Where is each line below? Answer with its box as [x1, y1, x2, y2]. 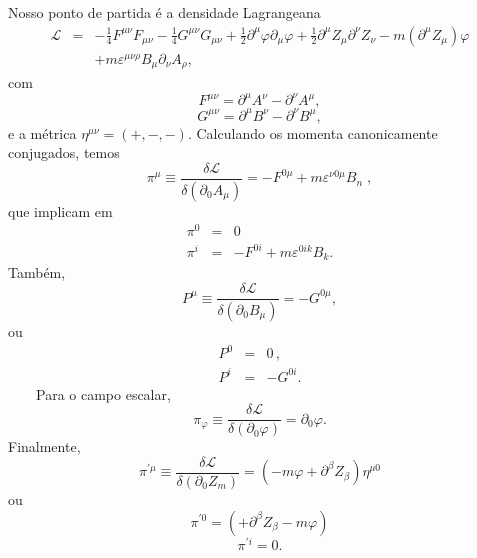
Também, [8, 262, 66, 283]
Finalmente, [8, 436, 81, 457]
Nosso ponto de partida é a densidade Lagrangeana [8, 2, 321, 22]
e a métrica [8, 122, 77, 143]
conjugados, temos [8, 142, 120, 163]
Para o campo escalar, [35, 383, 171, 404]
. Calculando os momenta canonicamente [187, 122, 438, 143]
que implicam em [8, 200, 113, 221]
